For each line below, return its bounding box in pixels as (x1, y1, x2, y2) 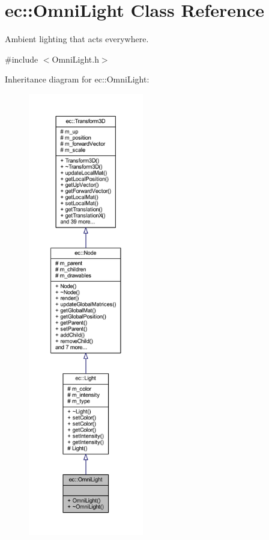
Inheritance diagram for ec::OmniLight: (5, 73, 150, 85)
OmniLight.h (52, 52, 99, 65)
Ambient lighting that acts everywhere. (5, 33, 149, 45)
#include (5, 52, 38, 65)
